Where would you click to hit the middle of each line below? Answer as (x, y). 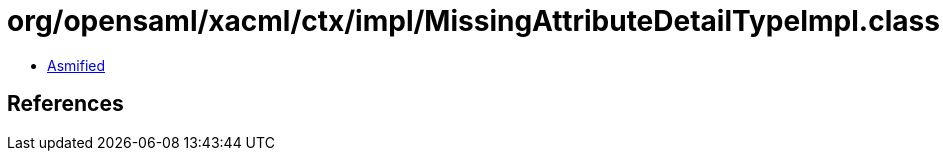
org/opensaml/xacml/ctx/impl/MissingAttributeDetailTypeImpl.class (473, 21)
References (65, 104)
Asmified (76, 65)
